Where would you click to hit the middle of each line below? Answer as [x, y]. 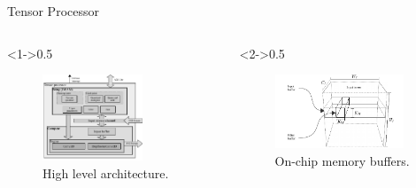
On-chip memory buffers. [342, 160]
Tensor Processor [53, 11]
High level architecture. [106, 172]
